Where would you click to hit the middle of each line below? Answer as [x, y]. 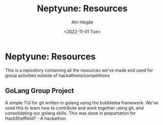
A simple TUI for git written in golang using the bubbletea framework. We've [82, 102]
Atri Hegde [82, 22]
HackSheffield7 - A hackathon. [36, 118]
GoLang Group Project [40, 91]
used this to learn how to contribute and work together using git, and [74, 108]
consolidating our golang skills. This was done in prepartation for [70, 113]
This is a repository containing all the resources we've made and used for [79, 70]
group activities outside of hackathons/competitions [58, 75]
